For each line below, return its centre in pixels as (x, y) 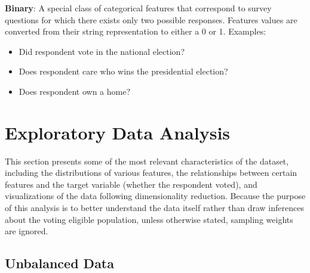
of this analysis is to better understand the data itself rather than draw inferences (154, 208)
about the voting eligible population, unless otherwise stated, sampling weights (149, 219)
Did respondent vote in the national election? (102, 51)
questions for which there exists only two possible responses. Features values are (151, 19)
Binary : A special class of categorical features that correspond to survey (138, 8)
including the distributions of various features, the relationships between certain (151, 173)
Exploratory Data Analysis (118, 132)
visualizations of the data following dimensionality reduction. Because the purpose (155, 196)
